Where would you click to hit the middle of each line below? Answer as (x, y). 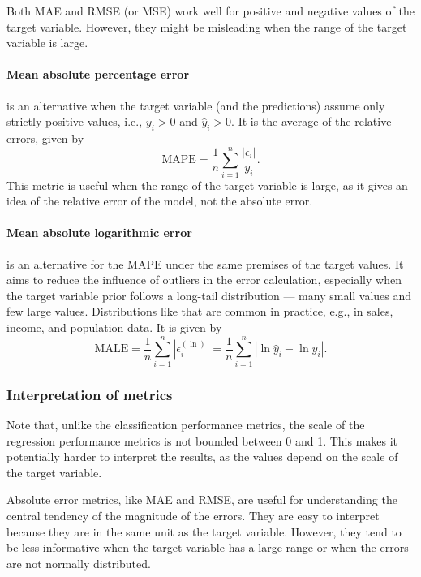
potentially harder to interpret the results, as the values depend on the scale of (202, 456)
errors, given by (45, 138)
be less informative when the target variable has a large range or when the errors (208, 547)
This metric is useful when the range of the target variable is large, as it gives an (207, 185)
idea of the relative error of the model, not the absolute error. (160, 201)
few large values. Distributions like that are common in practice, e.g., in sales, (200, 311)
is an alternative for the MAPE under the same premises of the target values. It (205, 263)
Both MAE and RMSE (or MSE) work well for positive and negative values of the (210, 11)
